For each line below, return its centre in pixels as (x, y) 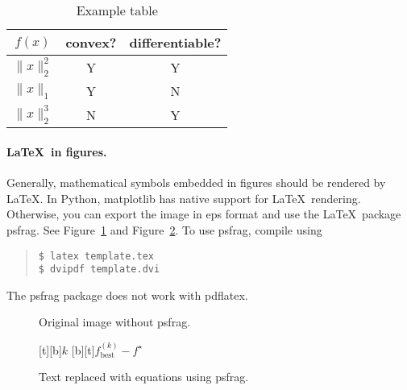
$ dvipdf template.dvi (99, 270)
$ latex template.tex (96, 256)
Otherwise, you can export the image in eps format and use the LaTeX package (204, 214)
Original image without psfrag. (115, 322)
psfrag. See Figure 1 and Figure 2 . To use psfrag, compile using (164, 229)
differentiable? (175, 42)
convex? (91, 42)
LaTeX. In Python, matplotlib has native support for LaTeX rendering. (184, 198)
